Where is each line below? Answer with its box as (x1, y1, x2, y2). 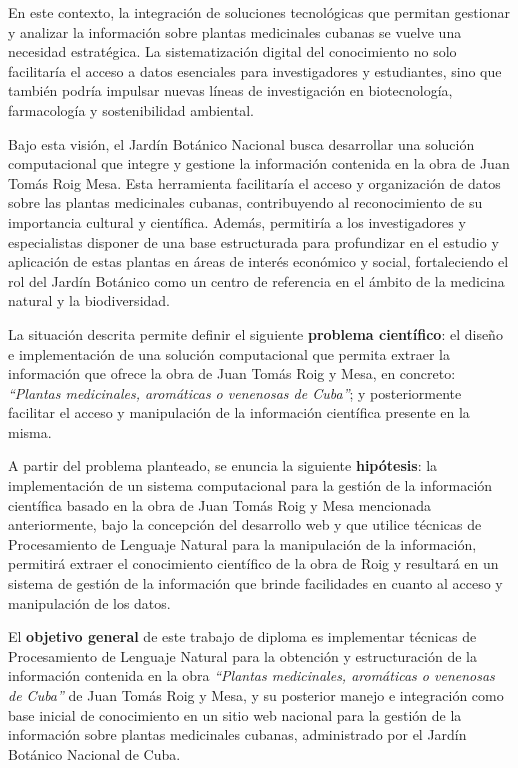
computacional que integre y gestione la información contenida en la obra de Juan (8, 153, 510, 174)
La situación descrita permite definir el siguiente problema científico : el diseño (8, 323, 503, 344)
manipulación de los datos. (8, 592, 171, 613)
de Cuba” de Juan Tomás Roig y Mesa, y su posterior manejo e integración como (8, 685, 504, 705)
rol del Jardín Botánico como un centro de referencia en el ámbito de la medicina (8, 270, 505, 291)
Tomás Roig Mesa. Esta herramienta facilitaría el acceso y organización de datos (8, 172, 501, 193)
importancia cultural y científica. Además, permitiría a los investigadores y (8, 211, 466, 232)
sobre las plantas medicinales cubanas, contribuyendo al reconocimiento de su (8, 192, 483, 213)
